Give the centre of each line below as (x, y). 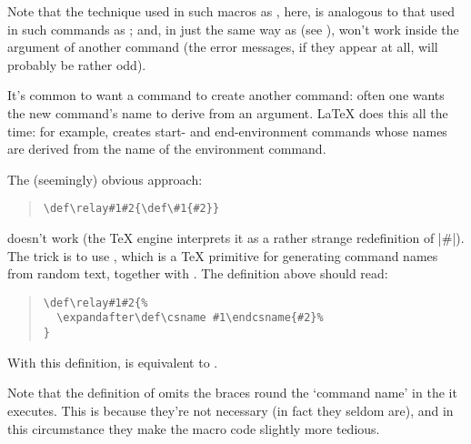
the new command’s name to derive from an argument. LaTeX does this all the (228, 112)
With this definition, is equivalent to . (113, 362)
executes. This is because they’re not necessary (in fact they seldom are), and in (230, 410)
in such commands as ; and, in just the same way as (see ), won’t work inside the (233, 29)
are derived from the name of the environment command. (167, 149)
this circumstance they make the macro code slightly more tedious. (194, 428)
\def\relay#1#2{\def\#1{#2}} (131, 209)
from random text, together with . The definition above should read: (198, 273)
